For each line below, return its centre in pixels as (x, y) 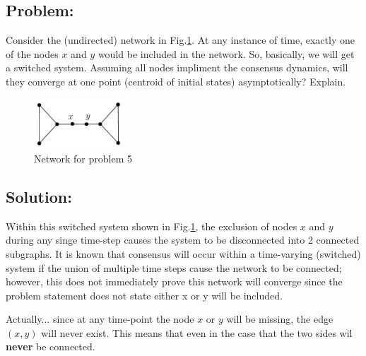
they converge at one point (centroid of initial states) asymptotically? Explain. (176, 81)
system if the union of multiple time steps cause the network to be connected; (174, 267)
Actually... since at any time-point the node (100, 319)
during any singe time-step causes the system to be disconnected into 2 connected (183, 240)
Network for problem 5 (83, 158)
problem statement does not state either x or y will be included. (144, 295)
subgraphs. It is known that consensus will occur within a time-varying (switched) (183, 253)
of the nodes (32, 53)
